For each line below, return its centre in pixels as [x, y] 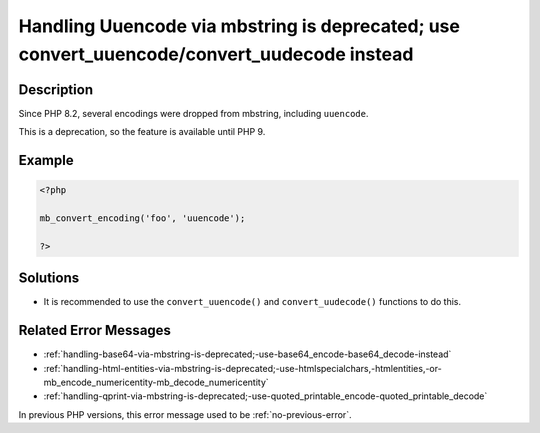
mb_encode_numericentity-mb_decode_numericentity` [156, 382]
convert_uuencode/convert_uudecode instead [216, 54]
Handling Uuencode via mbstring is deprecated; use [239, 26]
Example [46, 160]
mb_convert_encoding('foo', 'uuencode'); [142, 218]
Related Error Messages [95, 330]
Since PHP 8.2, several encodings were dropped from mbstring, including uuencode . [193, 113]
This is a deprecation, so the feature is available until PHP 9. [142, 132]
